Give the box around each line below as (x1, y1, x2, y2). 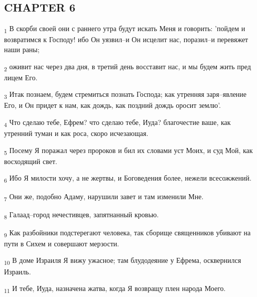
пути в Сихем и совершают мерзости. (4, 238, 119, 248)
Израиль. (4, 266, 31, 276)
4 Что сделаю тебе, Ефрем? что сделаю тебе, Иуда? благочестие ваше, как (4, 116, 231, 128)
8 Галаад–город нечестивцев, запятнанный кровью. (4, 209, 159, 221)
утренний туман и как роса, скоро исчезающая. (4, 128, 149, 138)
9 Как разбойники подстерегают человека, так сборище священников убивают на (4, 227, 251, 239)
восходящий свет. (4, 156, 57, 166)
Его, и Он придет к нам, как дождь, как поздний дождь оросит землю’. (4, 100, 221, 110)
